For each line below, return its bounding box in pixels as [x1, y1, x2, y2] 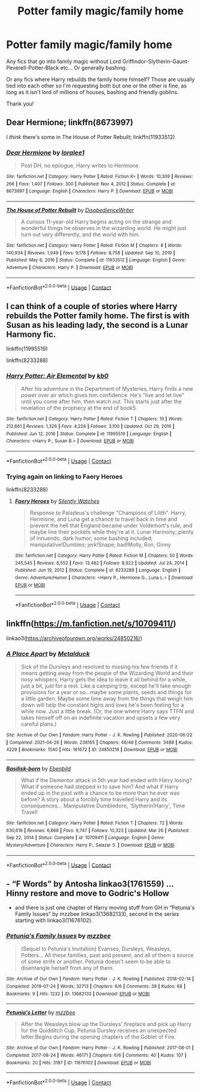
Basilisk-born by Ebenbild [6, 765, 71, 772]
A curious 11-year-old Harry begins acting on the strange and [20, 218, 172, 225]
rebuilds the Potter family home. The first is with [6, 310, 190, 321]
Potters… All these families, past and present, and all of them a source [20, 952, 194, 959]
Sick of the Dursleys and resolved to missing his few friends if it [20, 663, 178, 671]
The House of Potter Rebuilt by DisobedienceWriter [6, 207, 134, 214]
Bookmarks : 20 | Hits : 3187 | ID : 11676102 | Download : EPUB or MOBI [6, 1060, 151, 1066]
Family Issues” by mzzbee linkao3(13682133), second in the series [14, 910, 179, 918]
